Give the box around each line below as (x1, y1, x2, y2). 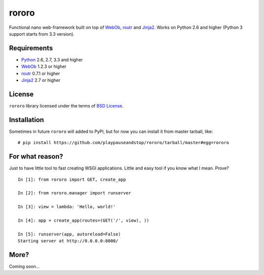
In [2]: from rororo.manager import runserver (18, 190, 132, 196)
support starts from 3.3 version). (9, 31, 75, 37)
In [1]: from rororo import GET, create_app (18, 176, 127, 182)
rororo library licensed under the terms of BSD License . (9, 103, 124, 108)
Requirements (9, 44, 53, 52)
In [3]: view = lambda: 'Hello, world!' (18, 204, 116, 210)
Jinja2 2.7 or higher (21, 77, 61, 83)
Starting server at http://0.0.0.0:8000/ (18, 238, 118, 244)
